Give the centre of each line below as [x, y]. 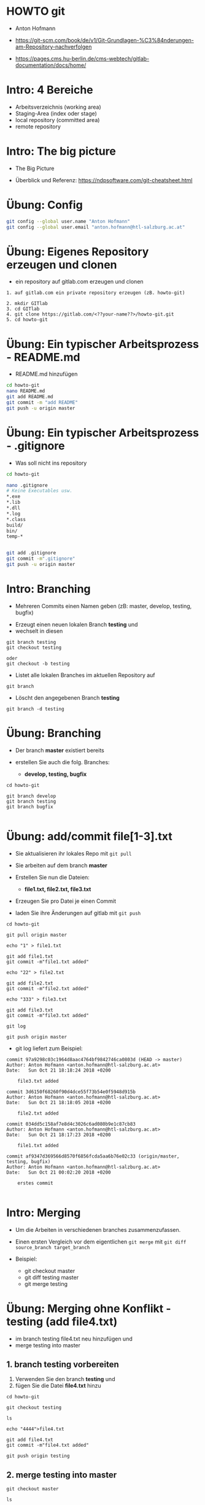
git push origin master [37, 1037]
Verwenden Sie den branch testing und [65, 1379]
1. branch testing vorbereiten [63, 1365]
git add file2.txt [30, 983]
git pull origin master [37, 935]
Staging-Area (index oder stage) [56, 113]
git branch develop [31, 796]
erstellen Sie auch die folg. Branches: [62, 762]
